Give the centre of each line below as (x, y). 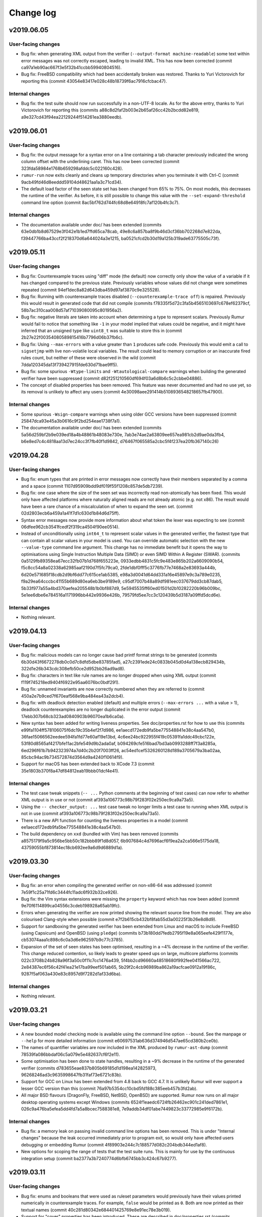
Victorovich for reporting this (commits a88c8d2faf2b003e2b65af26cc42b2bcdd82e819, (110, 110)
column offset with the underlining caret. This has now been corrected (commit (100, 162)
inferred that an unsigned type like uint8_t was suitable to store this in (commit (101, 331)
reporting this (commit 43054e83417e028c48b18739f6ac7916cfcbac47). (94, 81)
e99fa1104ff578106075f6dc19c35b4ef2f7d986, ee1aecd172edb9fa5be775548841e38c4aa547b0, (118, 730)
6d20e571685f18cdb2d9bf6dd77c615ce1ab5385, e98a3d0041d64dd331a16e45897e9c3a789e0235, (121, 574)
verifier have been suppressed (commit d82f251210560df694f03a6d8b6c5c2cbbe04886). (112, 378)
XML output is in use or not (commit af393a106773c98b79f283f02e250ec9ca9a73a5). (108, 800)
